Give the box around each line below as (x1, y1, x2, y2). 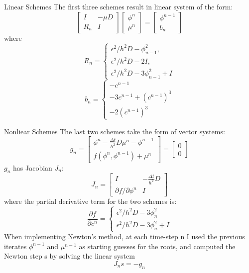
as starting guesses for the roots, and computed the (79, 241, 236, 251)
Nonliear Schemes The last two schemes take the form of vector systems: (4, 126, 225, 136)
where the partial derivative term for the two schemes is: (4, 196, 177, 206)
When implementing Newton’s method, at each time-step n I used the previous (4, 231, 245, 242)
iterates (4, 241, 27, 251)
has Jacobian (13, 162, 52, 173)
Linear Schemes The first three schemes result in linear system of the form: (4, 1, 233, 11)
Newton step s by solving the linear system (4, 251, 135, 261)
